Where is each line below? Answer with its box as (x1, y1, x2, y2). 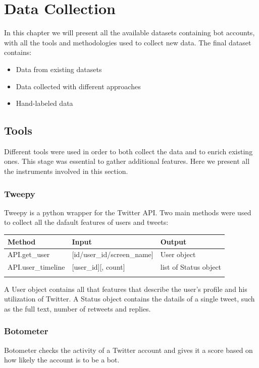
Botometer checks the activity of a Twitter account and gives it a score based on (4, 344, 253, 355)
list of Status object (160, 262, 222, 272)
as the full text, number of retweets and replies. (4, 303, 151, 314)
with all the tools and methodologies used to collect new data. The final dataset (4, 37, 251, 47)
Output (160, 236, 187, 247)
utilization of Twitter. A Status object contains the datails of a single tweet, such (4, 293, 255, 304)
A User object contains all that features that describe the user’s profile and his (4, 283, 247, 294)
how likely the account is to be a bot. (4, 354, 120, 365)
